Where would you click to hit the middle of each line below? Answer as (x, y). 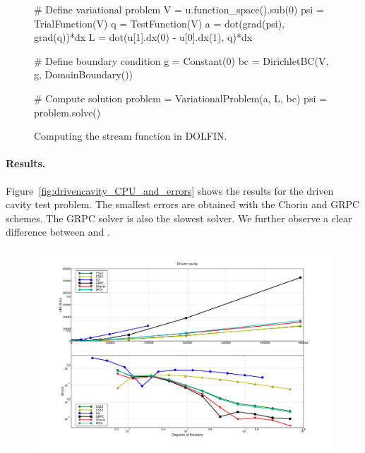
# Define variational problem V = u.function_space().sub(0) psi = (179, 9)
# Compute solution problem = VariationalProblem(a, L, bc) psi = (180, 98)
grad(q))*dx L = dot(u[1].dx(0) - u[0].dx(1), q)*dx (143, 37)
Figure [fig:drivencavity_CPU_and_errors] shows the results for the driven (170, 190)
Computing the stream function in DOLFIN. (131, 136)
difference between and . (58, 232)
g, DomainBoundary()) (84, 74)
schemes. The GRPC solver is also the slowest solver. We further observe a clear (179, 218)
